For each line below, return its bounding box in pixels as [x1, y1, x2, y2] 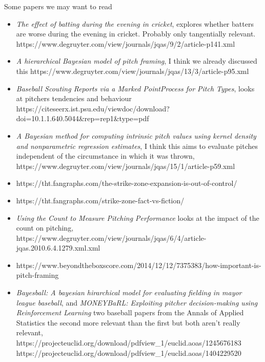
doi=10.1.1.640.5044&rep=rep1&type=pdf [16, 113, 149, 124]
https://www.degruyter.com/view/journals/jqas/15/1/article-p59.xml [16, 160, 235, 171]
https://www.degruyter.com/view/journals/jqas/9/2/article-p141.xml [16, 38, 235, 49]
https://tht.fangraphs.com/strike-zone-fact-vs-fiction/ [16, 195, 185, 205]
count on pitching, [16, 222, 74, 233]
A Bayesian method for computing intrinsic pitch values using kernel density [16, 130, 256, 141]
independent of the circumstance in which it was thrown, [16, 150, 195, 161]
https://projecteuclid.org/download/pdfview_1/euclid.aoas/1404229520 [16, 347, 241, 358]
